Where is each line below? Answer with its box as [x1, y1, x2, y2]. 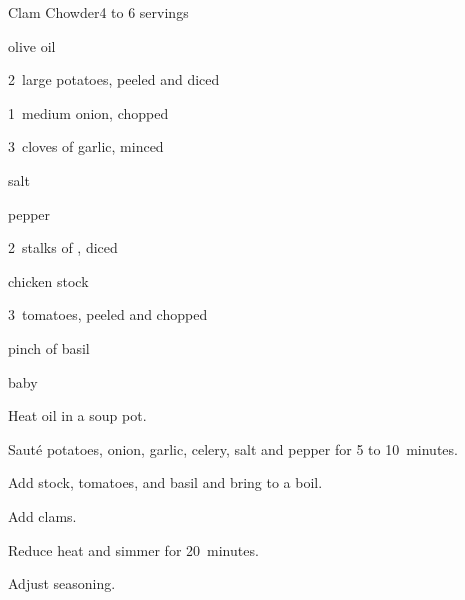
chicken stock [8, 270, 89, 291]
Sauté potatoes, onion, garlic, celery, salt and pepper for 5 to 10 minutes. [8, 438, 458, 459]
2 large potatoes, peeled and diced [8, 69, 220, 90]
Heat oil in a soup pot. [8, 405, 147, 426]
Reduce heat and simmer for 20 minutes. [8, 539, 259, 560]
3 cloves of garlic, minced [8, 136, 164, 157]
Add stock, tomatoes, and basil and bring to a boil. [8, 472, 323, 493]
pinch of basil [8, 337, 90, 358]
